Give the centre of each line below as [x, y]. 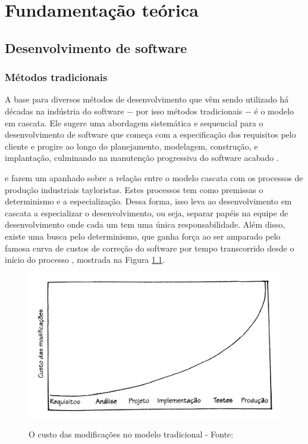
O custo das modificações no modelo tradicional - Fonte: [131, 434]
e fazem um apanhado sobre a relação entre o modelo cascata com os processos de [154, 177]
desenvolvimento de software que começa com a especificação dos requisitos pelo [150, 134]
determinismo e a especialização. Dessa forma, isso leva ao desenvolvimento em [148, 201]
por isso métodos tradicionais [189, 111]
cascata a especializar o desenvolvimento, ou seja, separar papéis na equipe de [147, 212]
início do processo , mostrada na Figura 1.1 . [85, 260]
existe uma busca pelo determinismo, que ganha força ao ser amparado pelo [143, 236]
